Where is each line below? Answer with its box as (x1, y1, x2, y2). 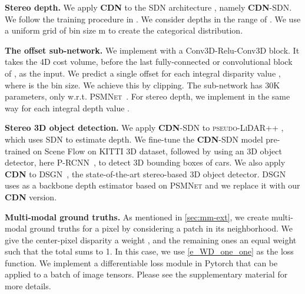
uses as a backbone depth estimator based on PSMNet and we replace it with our (5, 179, 300, 191)
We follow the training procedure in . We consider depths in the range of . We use (5, 12, 301, 25)
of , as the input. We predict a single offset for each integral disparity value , (5, 67, 281, 79)
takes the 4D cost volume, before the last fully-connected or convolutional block (5, 55, 293, 68)
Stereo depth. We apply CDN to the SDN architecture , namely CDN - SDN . (5, 1, 292, 13)
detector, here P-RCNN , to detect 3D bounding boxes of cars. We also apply (5, 156, 286, 169)
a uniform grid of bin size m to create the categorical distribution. (5, 24, 243, 37)
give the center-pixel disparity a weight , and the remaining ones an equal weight (5, 233, 297, 246)
